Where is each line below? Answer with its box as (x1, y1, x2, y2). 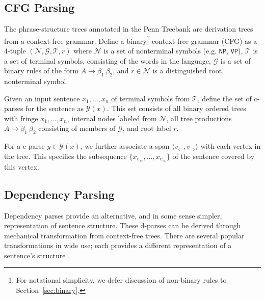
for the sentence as (25, 103, 84, 114)
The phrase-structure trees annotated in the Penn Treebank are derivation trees (4, 23, 253, 34)
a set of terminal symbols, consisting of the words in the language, (4, 55, 211, 66)
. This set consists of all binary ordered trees (107, 103, 246, 114)
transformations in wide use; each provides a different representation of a (4, 240, 232, 251)
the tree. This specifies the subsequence (4, 150, 127, 161)
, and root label (122, 123, 171, 133)
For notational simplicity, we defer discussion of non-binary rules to (16, 275, 227, 285)
